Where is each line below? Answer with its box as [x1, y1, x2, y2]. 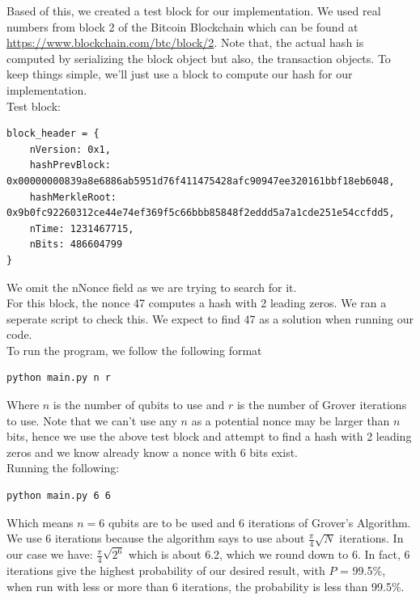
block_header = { [6, 128, 100, 140]
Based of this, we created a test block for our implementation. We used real [6, 2, 381, 19]
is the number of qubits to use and [53, 396, 225, 413]
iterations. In [339, 530, 404, 547]
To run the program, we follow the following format [6, 341, 262, 358]
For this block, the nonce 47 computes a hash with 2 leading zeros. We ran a [6, 294, 387, 311]
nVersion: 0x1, [29, 143, 111, 155]
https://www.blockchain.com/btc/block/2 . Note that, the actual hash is [6, 34, 364, 51]
